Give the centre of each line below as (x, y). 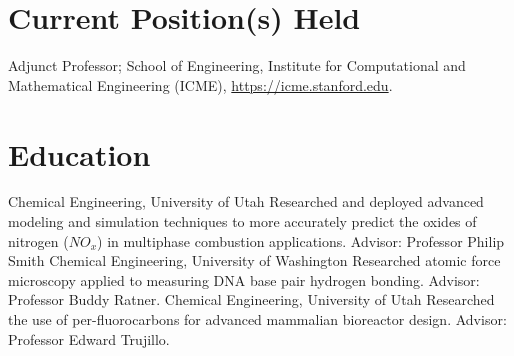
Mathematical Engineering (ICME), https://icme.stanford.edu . (200, 84)
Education (79, 153)
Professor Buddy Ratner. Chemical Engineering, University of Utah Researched (251, 299)
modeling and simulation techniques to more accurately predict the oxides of (242, 221)
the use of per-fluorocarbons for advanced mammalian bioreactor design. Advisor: (257, 319)
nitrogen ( (38, 240)
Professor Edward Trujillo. (89, 338)
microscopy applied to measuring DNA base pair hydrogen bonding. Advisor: (244, 279)
